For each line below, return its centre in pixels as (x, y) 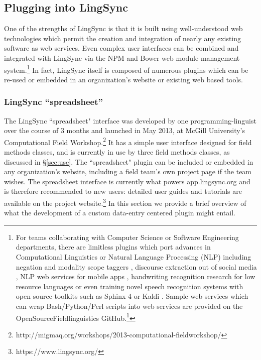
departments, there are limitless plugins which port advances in (113, 247)
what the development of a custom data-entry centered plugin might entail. (120, 213)
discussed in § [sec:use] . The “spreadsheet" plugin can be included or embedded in (129, 161)
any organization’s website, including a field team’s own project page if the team (128, 171)
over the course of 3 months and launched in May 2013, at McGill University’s (125, 130)
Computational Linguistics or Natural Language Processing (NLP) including (134, 257)
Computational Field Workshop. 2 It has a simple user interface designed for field (128, 141)
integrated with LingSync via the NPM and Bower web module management (122, 57)
